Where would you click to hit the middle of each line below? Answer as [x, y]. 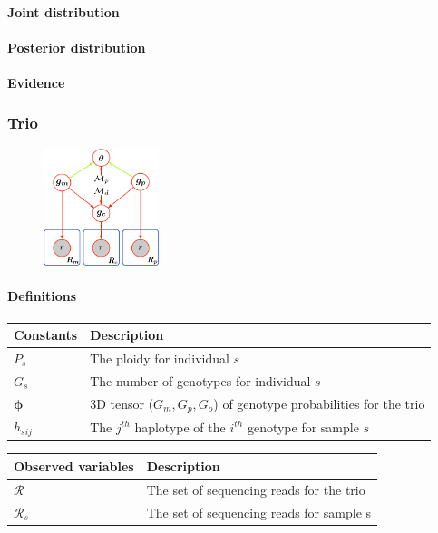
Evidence [36, 82]
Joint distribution [63, 11]
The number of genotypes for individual [200, 380]
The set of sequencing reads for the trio [256, 489]
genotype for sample [303, 426]
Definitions [42, 296]
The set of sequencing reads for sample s [259, 512]
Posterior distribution [77, 47]
